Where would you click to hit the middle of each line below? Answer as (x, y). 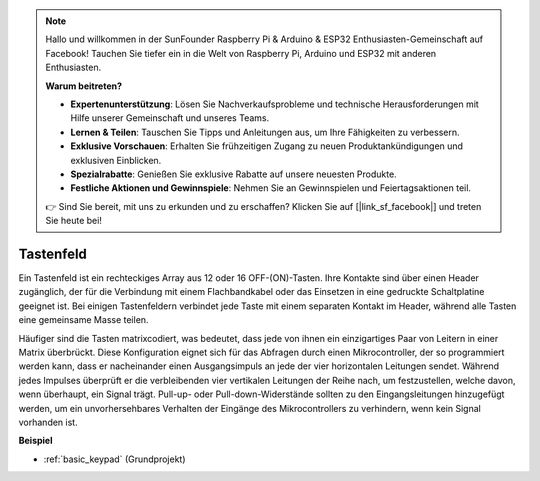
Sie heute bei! (73, 221)
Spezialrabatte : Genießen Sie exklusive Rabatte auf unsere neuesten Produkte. (233, 174)
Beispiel (35, 441)
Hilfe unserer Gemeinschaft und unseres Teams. (170, 118)
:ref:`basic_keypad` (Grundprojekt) (114, 459)
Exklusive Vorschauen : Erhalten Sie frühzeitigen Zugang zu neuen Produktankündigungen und (267, 146)
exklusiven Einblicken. (116, 160)
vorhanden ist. (48, 422)
